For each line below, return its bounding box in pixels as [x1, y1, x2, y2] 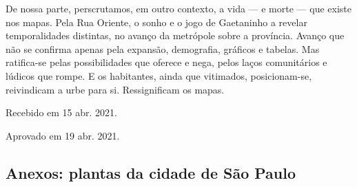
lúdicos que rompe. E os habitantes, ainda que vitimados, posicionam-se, [6, 68, 312, 82]
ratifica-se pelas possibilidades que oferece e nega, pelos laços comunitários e [6, 55, 327, 69]
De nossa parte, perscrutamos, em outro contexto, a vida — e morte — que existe [6, 1, 351, 15]
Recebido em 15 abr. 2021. [6, 105, 117, 120]
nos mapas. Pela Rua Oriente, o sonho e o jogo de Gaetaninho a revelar [6, 14, 307, 29]
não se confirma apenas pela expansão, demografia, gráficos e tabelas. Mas [6, 41, 320, 56]
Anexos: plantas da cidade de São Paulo [6, 162, 296, 183]
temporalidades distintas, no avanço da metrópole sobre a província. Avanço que [6, 28, 345, 43]
